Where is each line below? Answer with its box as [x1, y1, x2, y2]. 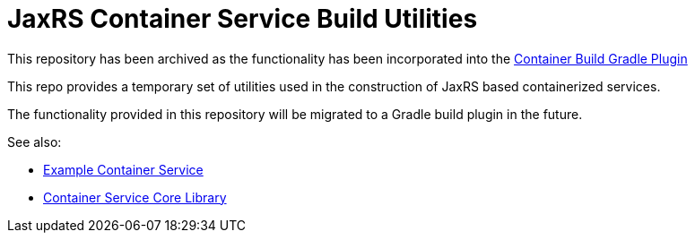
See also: [7, 133, 62, 150]
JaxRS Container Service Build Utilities [7, 4, 478, 34]
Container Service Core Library [43, 189, 227, 205]
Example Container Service [43, 161, 204, 177]
